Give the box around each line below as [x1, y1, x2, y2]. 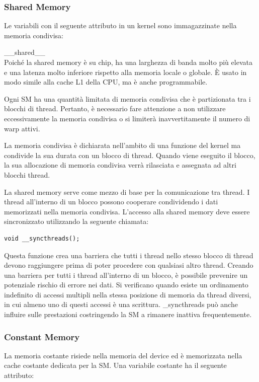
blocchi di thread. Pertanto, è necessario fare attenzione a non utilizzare [4, 103, 226, 114]
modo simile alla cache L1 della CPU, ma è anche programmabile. [4, 77, 208, 87]
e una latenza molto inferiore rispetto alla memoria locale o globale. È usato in [4, 66, 247, 77]
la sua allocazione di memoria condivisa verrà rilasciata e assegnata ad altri [4, 160, 236, 170]
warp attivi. [4, 123, 40, 133]
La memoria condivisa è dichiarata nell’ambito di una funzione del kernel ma [4, 140, 241, 150]
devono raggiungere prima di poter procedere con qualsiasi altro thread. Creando [4, 260, 253, 270]
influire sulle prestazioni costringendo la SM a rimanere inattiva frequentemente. [4, 309, 252, 320]
